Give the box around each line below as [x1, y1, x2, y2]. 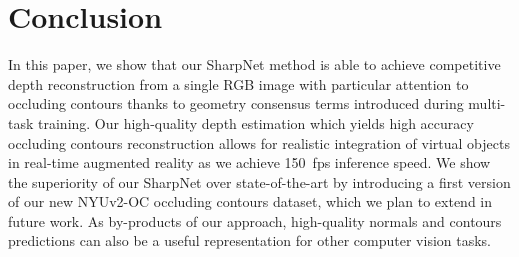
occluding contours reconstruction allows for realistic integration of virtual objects [8, 132, 510, 153]
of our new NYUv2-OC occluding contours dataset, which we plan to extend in [8, 191, 493, 212]
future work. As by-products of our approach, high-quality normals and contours [8, 210, 502, 231]
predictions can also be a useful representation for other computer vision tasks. [8, 230, 491, 251]
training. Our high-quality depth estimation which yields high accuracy [38, 112, 474, 133]
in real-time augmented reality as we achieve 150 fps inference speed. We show [8, 152, 491, 173]
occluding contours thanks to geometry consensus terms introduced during [8, 93, 464, 114]
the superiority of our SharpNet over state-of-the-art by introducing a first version [8, 171, 511, 192]
